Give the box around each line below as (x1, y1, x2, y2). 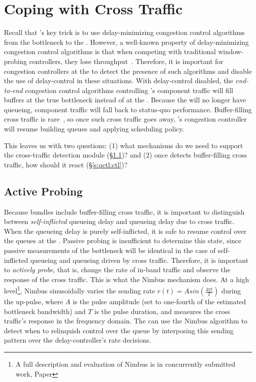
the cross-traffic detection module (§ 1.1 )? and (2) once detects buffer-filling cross (4, 150, 247, 160)
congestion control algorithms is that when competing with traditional (4, 46, 216, 57)
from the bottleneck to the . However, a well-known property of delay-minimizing (4, 36, 249, 47)
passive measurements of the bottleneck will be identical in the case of (4, 245, 216, 255)
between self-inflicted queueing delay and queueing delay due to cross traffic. (4, 216, 234, 226)
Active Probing (4, 183, 83, 198)
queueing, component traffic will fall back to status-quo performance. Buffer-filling (4, 104, 252, 114)
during (221, 286, 241, 296)
